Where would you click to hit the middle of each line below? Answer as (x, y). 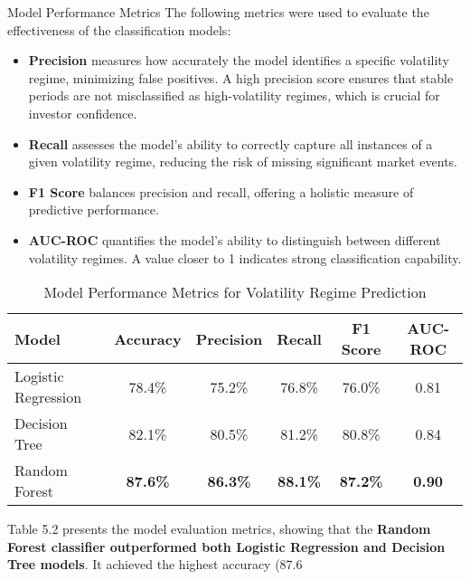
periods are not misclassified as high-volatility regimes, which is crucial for (234, 95)
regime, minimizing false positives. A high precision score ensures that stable (241, 77)
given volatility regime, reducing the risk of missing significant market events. (243, 162)
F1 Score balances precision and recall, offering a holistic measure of (221, 191)
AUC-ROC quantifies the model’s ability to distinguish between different (235, 239)
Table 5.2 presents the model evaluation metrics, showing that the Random (219, 529)
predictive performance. (94, 209)
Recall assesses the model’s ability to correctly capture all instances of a (230, 143)
